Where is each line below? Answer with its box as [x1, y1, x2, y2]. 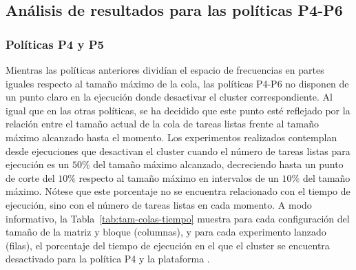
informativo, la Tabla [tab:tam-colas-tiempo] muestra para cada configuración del [6, 211, 350, 225]
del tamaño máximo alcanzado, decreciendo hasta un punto [93, 157, 344, 172]
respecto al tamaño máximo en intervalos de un [78, 170, 279, 185]
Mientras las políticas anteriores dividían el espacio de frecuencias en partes [6, 63, 324, 76]
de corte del [6, 170, 55, 185]
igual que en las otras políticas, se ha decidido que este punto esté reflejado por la [6, 103, 350, 117]
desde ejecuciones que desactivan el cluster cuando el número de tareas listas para [6, 143, 350, 158]
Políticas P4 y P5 [6, 35, 104, 52]
